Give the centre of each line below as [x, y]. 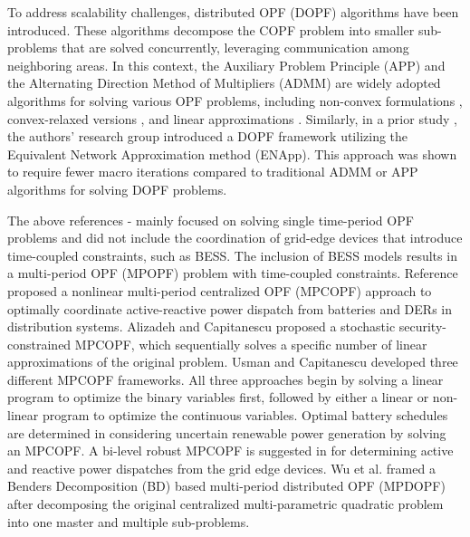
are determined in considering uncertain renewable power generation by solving [227, 432]
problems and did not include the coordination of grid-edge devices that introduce [235, 238]
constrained [39, 344]
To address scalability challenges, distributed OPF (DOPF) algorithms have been [233, 12]
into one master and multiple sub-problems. [129, 521]
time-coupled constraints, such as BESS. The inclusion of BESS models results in [232, 255]
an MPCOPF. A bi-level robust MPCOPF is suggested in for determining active [230, 451]
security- [422, 326]
